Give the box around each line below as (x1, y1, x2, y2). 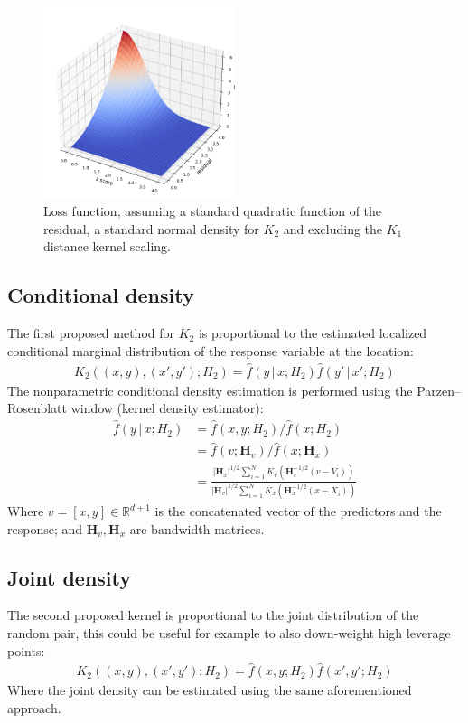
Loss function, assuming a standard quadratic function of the (43, 202, 382, 221)
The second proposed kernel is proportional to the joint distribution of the (7, 606, 419, 624)
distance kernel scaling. (43, 237, 171, 256)
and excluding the (283, 219, 383, 238)
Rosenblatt (7, 399, 67, 418)
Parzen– (417, 380, 461, 399)
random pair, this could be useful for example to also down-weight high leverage (7, 624, 451, 642)
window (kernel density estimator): (70, 399, 264, 418)
